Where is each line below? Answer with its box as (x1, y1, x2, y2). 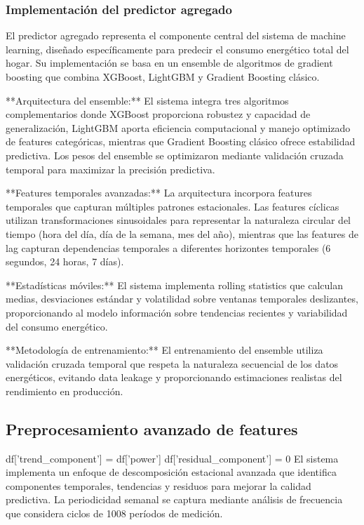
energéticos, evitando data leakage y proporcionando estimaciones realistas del (6, 370, 342, 385)
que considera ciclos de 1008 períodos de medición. (6, 506, 223, 521)
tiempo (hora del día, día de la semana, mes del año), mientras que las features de (6, 226, 358, 241)
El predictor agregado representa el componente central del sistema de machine (6, 28, 346, 43)
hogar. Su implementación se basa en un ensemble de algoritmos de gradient (6, 55, 333, 70)
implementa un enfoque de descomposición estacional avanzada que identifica (6, 465, 337, 479)
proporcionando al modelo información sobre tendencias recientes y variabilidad (6, 305, 348, 319)
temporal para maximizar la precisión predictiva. (6, 161, 215, 176)
